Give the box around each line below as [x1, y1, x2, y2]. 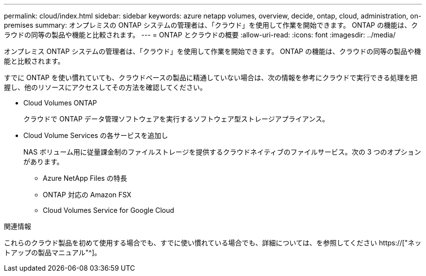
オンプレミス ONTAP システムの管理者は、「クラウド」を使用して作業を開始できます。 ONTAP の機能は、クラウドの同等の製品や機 [4, 47, 421, 55]
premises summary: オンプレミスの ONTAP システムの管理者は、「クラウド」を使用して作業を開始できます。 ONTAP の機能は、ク [4, 21, 418, 29]
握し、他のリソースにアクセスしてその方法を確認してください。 [4, 83, 207, 91]
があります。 [23, 157, 64, 166]
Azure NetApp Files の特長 [43, 174, 127, 182]
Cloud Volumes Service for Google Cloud [43, 206, 175, 214]
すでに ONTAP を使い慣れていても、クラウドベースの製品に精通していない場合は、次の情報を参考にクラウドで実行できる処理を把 [4, 73, 418, 82]
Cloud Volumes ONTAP [23, 99, 97, 107]
